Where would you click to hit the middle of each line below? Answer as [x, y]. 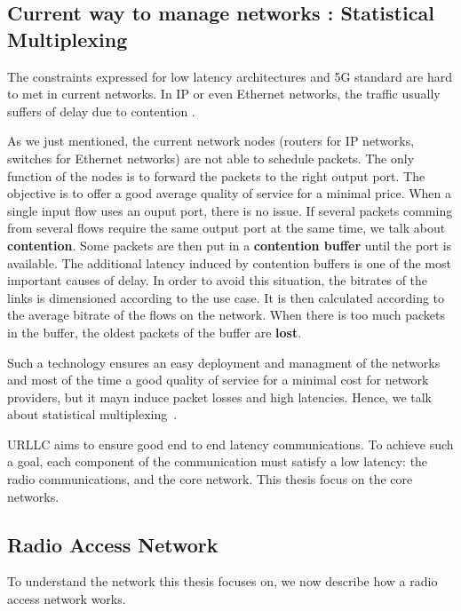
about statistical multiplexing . [92, 414]
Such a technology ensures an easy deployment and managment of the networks [224, 362]
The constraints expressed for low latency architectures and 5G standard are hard [230, 76]
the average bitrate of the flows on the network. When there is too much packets [227, 315]
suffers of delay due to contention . [101, 111]
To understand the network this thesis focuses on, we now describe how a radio [223, 581]
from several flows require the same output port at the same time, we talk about [227, 228]
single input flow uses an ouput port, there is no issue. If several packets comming [230, 210]
